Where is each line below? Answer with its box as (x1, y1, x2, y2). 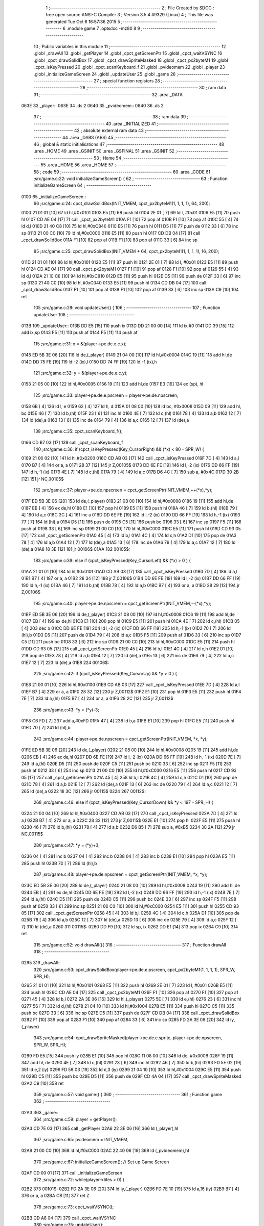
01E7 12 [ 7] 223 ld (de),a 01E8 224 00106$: (21, 660, 110, 665)
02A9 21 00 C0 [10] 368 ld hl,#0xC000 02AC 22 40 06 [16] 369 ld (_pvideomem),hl (21, 1148, 189, 1153)
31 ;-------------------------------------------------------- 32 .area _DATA (33, 91, 183, 98)
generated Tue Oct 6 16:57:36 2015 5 (45, 19, 120, 25)
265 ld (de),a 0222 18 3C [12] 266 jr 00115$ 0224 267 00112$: (21, 788, 146, 794)
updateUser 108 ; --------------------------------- (33, 311, 134, 317)
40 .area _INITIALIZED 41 (105, 121, 156, 127)
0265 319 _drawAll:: (21, 960, 61, 966)
